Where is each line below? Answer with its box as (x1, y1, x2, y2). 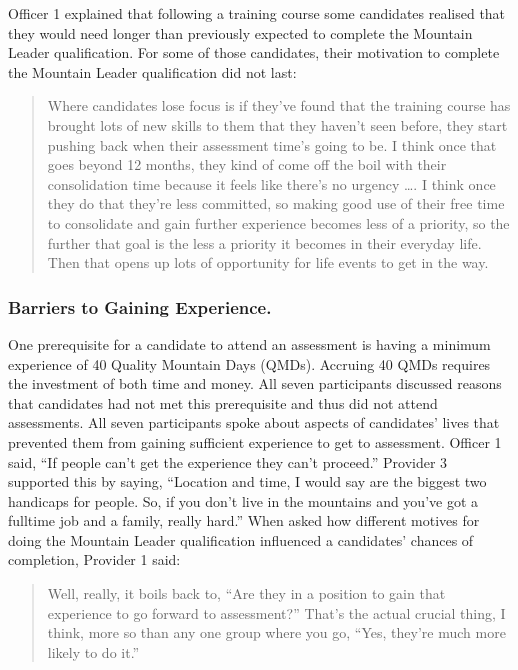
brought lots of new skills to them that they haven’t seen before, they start (47, 114, 508, 135)
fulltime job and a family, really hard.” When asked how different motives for (8, 510, 480, 531)
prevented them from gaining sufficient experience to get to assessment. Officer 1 (8, 431, 502, 452)
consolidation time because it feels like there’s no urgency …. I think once (47, 173, 496, 194)
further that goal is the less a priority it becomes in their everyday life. (47, 232, 482, 253)
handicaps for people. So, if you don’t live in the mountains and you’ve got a (8, 490, 479, 511)
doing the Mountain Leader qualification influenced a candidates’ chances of (8, 529, 474, 550)
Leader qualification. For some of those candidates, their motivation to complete (8, 42, 500, 63)
